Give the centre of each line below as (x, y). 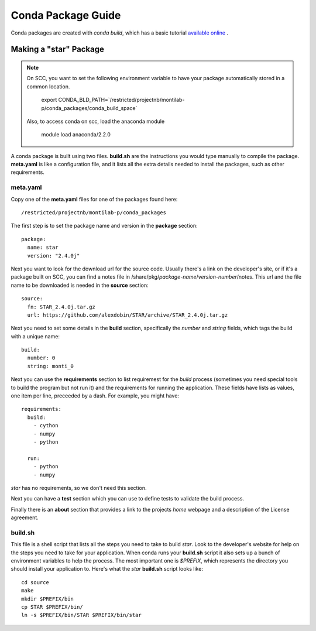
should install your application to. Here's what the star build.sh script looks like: (107, 569)
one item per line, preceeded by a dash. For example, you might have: (95, 396)
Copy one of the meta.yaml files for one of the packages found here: (94, 199)
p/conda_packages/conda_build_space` (89, 108)
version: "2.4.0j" (54, 256)
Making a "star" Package (58, 49)
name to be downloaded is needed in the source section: (80, 285)
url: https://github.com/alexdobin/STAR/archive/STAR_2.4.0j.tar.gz (128, 315)
